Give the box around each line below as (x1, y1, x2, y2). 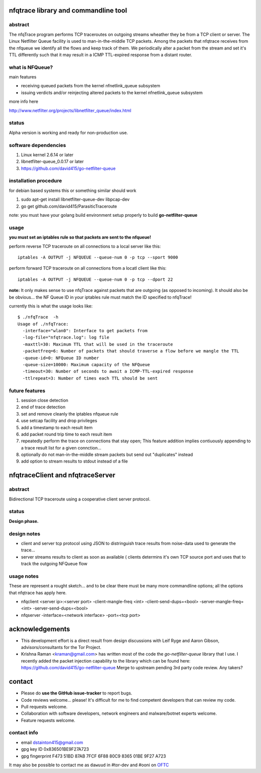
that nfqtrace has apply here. (9, 590, 67, 596)
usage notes (9, 573, 39, 580)
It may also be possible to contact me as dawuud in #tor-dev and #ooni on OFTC (9, 762, 169, 768)
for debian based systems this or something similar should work (9, 187, 136, 193)
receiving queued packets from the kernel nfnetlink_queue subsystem (21, 83, 160, 89)
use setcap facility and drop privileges (21, 418, 98, 424)
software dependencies (9, 142, 66, 148)
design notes (9, 530, 41, 537)
